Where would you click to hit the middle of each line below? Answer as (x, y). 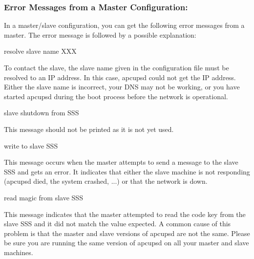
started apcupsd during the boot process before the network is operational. (116, 96)
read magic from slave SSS (43, 197)
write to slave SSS (31, 145)
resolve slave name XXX (40, 51)
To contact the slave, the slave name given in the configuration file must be (116, 67)
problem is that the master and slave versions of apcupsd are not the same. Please (127, 233)
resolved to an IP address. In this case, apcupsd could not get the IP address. (120, 77)
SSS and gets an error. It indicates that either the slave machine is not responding (127, 171)
